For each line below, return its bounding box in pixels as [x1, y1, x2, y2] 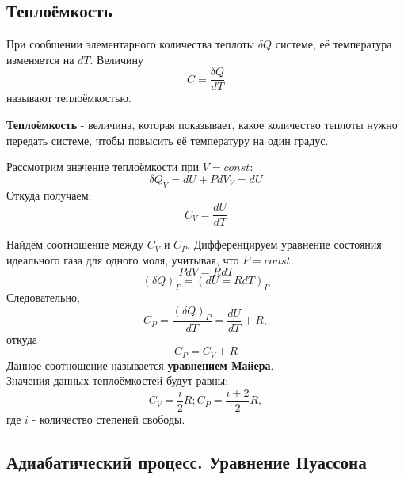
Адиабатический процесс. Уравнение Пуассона [6, 449, 367, 473]
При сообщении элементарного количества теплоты [6, 36, 255, 52]
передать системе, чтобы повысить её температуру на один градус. [6, 131, 329, 148]
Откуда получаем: [6, 186, 92, 203]
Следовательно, [6, 289, 80, 306]
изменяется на [6, 51, 74, 67]
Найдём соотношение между [6, 236, 144, 253]
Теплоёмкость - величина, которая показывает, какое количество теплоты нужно [6, 116, 398, 133]
